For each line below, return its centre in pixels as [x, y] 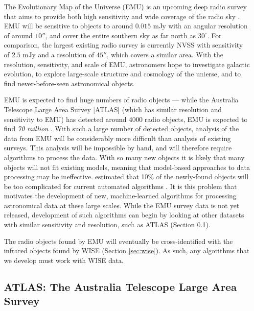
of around [18, 35]
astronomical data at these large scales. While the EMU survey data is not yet [122, 205]
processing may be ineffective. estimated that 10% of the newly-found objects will [126, 177]
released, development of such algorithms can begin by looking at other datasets [124, 215]
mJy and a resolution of [58, 54]
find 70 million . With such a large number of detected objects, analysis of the [121, 129]
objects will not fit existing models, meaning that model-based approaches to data [127, 167]
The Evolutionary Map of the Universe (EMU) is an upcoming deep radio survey [126, 6]
